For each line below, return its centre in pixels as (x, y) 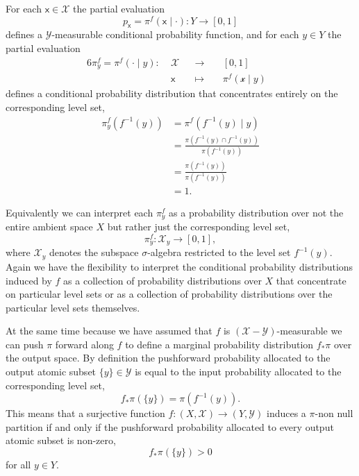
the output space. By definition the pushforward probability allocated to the (168, 358)
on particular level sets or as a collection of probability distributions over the (169, 294)
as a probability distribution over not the (256, 212)
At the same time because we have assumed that (109, 331)
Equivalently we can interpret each (80, 212)
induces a (286, 413)
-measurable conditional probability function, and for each (175, 34)
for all (18, 465)
